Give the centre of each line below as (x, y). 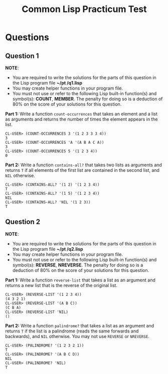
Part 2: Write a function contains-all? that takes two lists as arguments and (83, 165)
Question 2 (23, 222)
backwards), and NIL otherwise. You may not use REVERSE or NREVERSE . (77, 336)
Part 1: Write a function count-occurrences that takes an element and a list (81, 114)
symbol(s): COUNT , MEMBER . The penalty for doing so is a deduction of (88, 99)
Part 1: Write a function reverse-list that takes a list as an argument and (80, 280)
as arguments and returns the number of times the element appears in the (81, 119)
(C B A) (13, 307)
